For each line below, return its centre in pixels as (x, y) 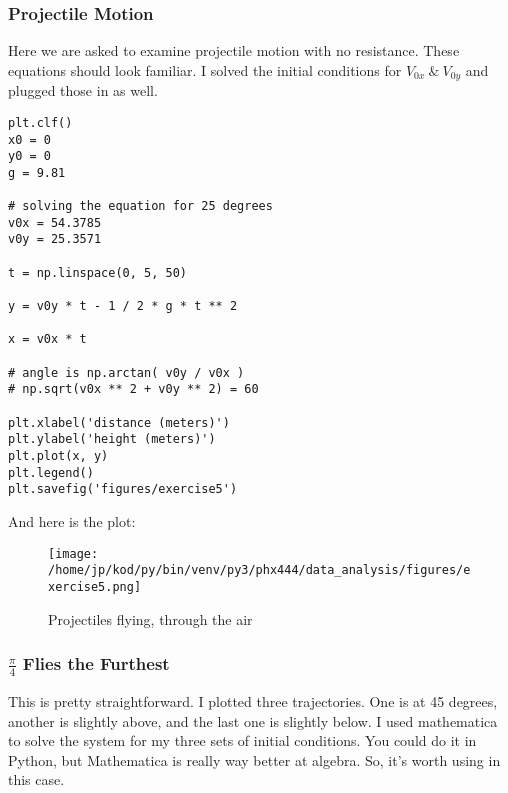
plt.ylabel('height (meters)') (112, 439)
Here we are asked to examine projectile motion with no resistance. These (234, 50)
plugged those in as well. (83, 90)
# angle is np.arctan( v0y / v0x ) (126, 372)
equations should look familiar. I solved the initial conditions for (205, 69)
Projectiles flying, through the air (150, 618)
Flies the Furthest (96, 663)
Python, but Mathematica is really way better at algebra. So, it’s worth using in (254, 759)
